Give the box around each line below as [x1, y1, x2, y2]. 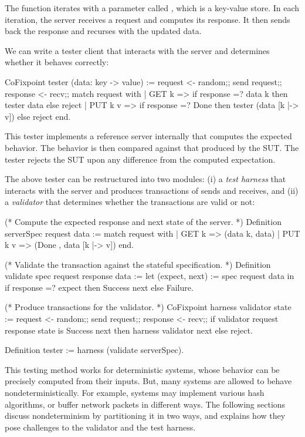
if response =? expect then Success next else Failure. [5, 281, 194, 293]
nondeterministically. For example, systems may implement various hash [5, 386, 265, 399]
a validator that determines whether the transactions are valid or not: [5, 196, 255, 208]
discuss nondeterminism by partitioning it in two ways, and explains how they [5, 409, 286, 422]
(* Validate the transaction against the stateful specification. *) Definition [5, 258, 271, 270]
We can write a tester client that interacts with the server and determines [5, 44, 270, 56]
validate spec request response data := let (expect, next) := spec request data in [5, 270, 294, 282]
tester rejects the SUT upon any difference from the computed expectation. [5, 153, 276, 165]
